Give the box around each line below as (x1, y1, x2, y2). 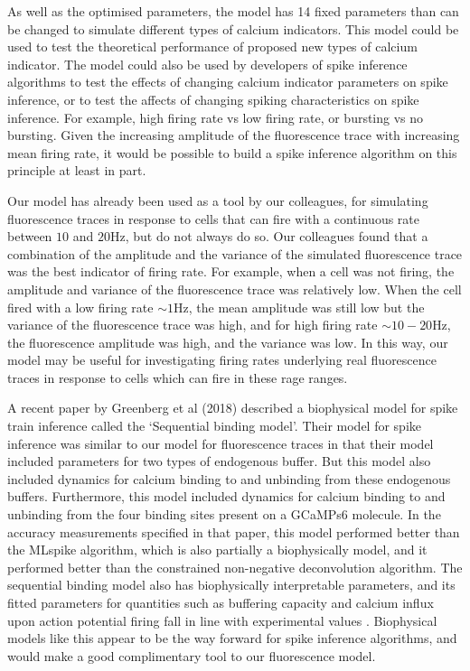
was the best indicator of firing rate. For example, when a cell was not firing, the (7, 262, 455, 281)
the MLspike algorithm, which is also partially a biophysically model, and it (7, 540, 428, 559)
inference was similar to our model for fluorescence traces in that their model (7, 433, 434, 452)
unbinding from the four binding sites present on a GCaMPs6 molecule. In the (7, 505, 441, 524)
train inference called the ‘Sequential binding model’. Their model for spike (7, 416, 421, 435)
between (7, 227, 52, 246)
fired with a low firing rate (7, 297, 154, 316)
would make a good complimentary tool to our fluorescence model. (7, 646, 376, 665)
